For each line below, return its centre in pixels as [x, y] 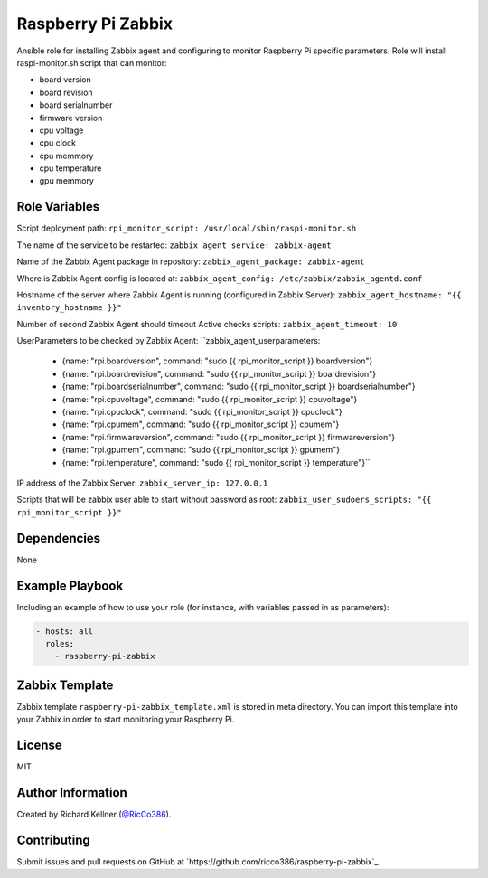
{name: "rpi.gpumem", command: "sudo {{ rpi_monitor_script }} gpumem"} [201, 450]
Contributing [53, 840]
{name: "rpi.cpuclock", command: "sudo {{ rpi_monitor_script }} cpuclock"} [202, 412]
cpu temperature [70, 168]
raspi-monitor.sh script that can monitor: [92, 62]
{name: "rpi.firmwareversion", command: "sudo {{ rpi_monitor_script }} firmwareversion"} [229, 437]
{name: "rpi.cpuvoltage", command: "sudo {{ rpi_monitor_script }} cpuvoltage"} [210, 399]
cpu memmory [66, 156]
